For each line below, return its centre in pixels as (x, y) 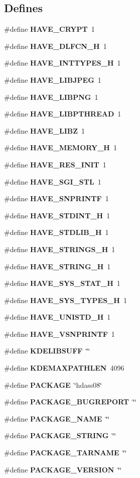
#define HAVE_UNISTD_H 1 (57, 317)
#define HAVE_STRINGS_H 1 (60, 249)
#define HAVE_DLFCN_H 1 (55, 46)
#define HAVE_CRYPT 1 (49, 29)
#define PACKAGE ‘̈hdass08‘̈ (53, 384)
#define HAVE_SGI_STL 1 (53, 181)
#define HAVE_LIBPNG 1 (51, 97)
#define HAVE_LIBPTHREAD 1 (63, 114)
